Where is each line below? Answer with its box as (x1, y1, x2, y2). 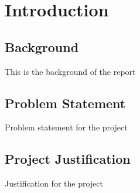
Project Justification (5, 150, 131, 168)
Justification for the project (5, 177, 103, 189)
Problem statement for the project (5, 121, 128, 133)
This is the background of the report (5, 65, 136, 77)
